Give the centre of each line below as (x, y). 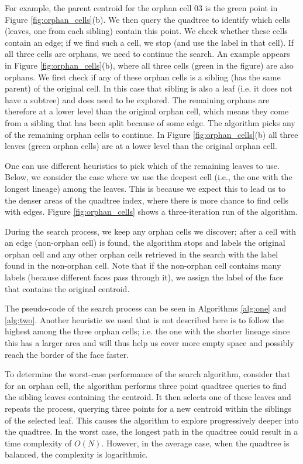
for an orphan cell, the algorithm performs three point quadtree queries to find (146, 385)
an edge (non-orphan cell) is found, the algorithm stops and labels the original (145, 243)
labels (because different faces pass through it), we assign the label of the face (144, 277)
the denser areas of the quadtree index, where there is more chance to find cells (147, 200)
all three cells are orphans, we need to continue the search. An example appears (147, 54)
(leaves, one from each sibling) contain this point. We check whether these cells (146, 31)
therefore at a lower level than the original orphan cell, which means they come (147, 111)
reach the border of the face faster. (67, 354)
